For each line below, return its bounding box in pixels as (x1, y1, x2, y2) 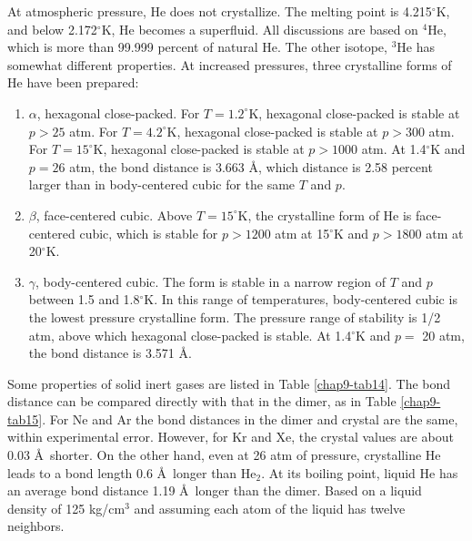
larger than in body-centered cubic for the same (28, 175, 296, 194)
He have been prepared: (7, 73, 139, 92)
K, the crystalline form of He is (237, 205, 412, 224)
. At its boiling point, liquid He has (261, 463, 458, 482)
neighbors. (7, 516, 65, 536)
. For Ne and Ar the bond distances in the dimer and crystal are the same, (42, 409, 458, 428)
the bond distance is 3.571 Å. (28, 343, 192, 362)
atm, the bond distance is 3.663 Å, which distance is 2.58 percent (69, 157, 433, 176)
